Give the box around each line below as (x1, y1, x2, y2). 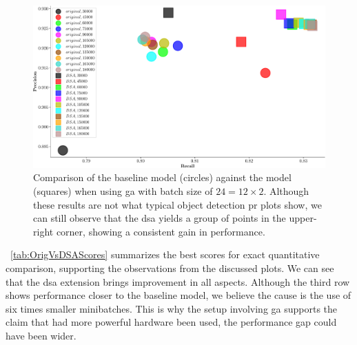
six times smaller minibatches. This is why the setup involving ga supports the (6, 301, 338, 315)
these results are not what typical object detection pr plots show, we (33, 197, 322, 211)
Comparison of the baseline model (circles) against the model (33, 170, 292, 185)
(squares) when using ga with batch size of (33, 184, 213, 198)
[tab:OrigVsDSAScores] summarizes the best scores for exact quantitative (10, 247, 320, 262)
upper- (289, 211, 317, 225)
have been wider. (6, 328, 76, 342)
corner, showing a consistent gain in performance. (56, 224, 265, 238)
